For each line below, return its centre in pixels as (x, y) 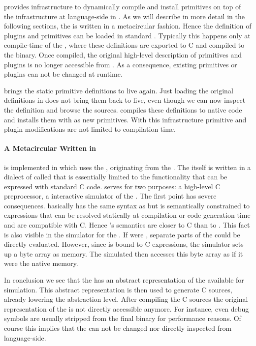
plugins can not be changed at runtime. (63, 74)
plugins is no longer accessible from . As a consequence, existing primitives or (121, 64)
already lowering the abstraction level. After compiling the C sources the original (126, 299)
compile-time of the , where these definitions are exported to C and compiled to (124, 45)
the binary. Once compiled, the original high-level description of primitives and (123, 54)
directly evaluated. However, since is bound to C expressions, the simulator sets (124, 244)
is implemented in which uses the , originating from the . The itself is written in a (128, 167)
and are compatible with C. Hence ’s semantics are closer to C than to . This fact (127, 225)
